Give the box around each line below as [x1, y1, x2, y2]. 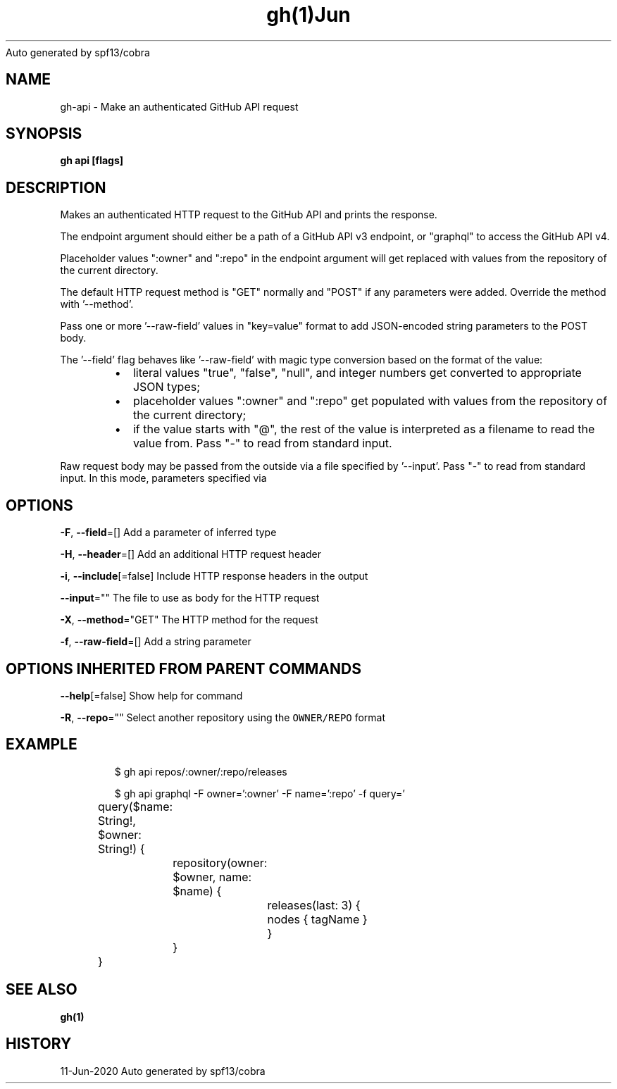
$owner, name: [173, 869, 252, 884]
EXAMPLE [6, 735, 77, 754]
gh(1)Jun [266, 3, 351, 27]
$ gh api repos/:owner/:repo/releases [114, 765, 287, 778]
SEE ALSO [6, 981, 77, 999]
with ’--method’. [60, 298, 134, 311]
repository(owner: [173, 855, 268, 870]
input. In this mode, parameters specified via [60, 472, 267, 485]
